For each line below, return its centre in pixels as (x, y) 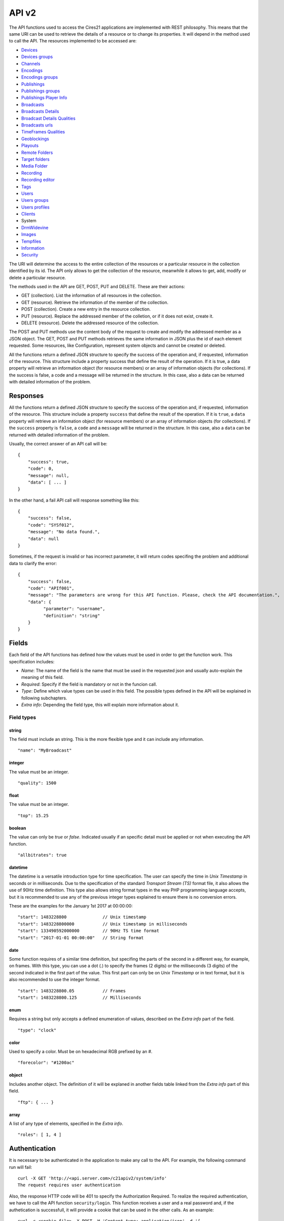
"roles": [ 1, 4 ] (40, 1135)
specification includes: (32, 661)
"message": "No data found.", (64, 532)
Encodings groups (40, 77)
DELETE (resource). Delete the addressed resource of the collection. (90, 323)
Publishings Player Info (44, 98)
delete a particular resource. (37, 277)
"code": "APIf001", (51, 588)
